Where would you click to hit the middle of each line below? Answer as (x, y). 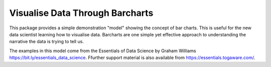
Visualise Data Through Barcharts (81, 13)
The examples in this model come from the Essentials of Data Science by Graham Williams (103, 51)
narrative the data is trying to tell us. (46, 42)
